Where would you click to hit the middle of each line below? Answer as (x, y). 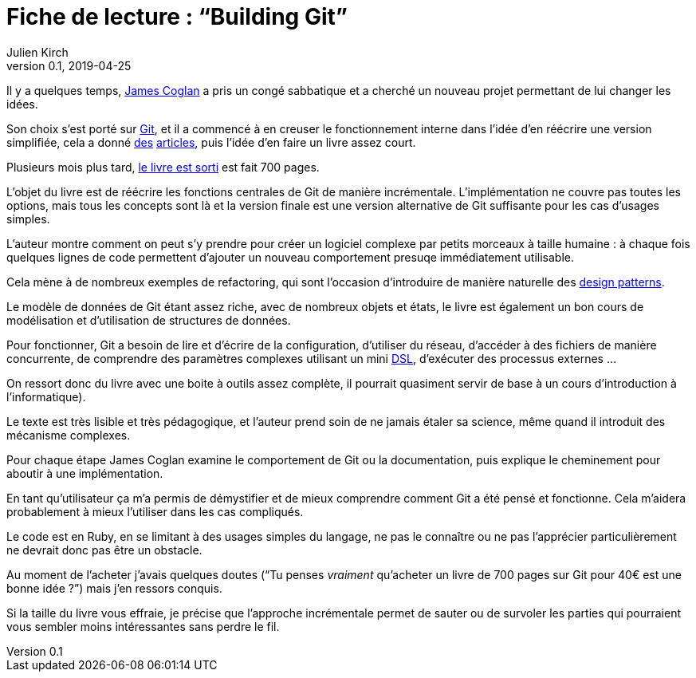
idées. (22, 104)
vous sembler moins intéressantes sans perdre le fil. (143, 626)
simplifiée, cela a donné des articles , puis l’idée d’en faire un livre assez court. (211, 142)
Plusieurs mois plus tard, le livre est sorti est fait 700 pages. (163, 167)
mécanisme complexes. (69, 435)
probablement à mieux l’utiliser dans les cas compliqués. (155, 511)
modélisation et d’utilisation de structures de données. (149, 320)
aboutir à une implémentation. (85, 473)
